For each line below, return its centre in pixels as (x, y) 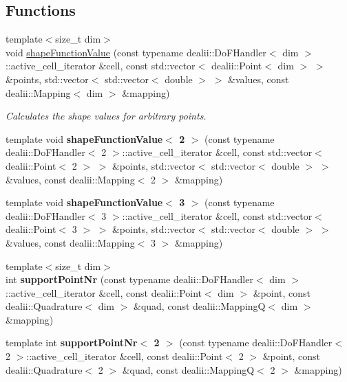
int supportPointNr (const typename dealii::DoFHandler (129, 279)
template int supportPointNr (72, 342)
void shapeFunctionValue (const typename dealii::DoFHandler (136, 52)
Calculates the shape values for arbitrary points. (106, 116)
